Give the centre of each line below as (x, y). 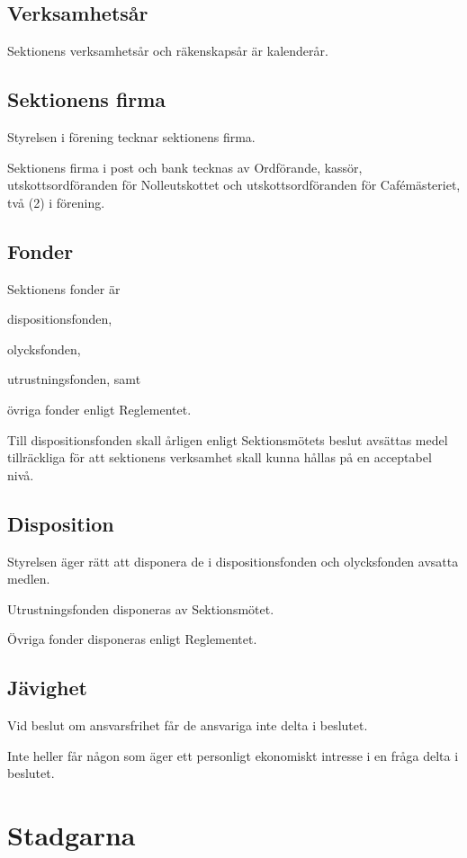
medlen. (29, 579)
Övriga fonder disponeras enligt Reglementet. (132, 639)
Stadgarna (72, 835)
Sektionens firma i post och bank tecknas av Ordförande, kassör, (185, 167)
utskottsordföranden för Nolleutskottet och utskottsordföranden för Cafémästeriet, (234, 185)
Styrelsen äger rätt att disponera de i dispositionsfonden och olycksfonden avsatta (233, 561)
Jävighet (47, 688)
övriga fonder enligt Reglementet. (99, 409)
